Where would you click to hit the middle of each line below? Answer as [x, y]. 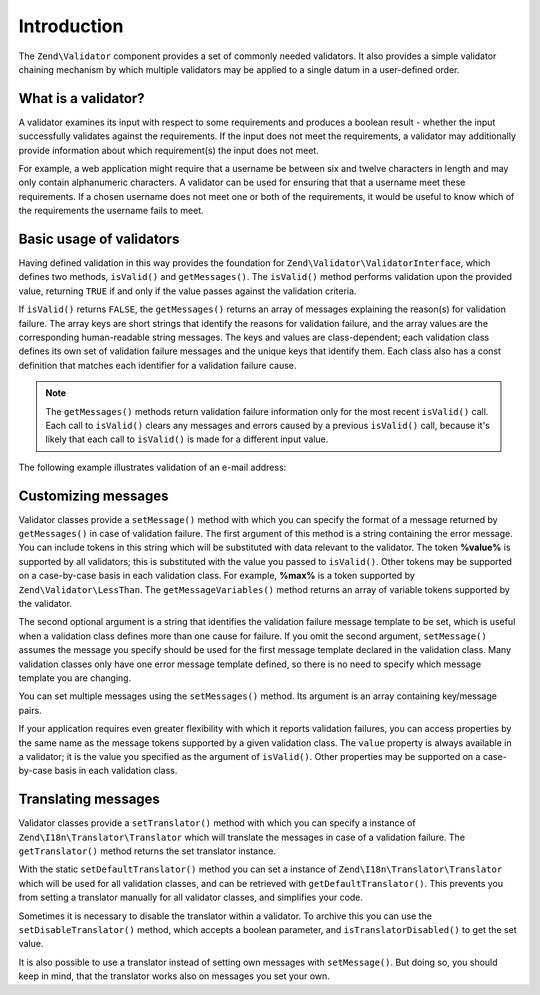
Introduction [71, 26]
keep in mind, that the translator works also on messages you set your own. [174, 976]
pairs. [30, 710]
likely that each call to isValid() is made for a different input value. [187, 439]
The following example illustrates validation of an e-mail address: [152, 467]
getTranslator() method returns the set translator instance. [147, 851]
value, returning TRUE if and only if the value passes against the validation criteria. [187, 291]
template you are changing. [75, 677]
